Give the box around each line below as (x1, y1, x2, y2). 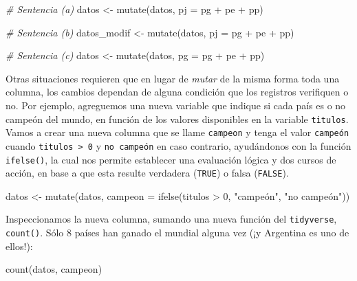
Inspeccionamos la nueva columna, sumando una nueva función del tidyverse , (6, 212, 337, 226)
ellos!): (6, 238, 33, 253)
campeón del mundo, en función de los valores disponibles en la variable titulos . (6, 111, 349, 126)
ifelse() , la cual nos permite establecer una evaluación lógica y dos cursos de (6, 152, 336, 166)
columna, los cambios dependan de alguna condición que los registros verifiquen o (6, 85, 349, 99)
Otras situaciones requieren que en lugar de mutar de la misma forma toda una (6, 71, 340, 85)
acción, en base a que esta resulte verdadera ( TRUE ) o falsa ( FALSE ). (6, 166, 289, 180)
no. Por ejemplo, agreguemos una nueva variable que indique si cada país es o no (6, 98, 346, 112)
